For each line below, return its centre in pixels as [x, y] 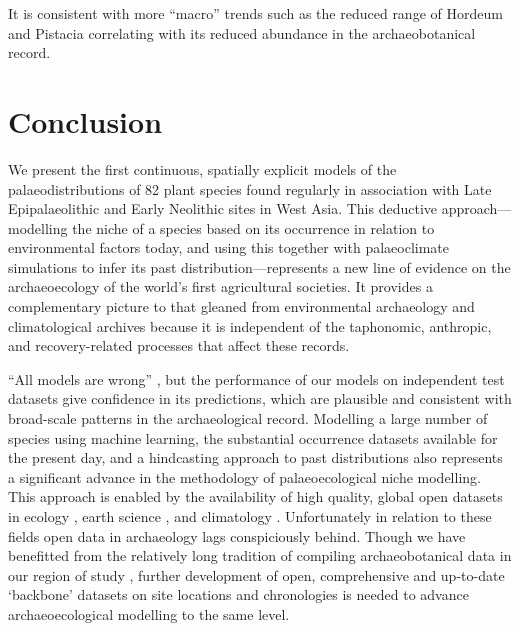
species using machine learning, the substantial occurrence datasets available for [253, 437]
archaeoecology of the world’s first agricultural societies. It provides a [220, 286]
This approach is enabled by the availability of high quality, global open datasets [255, 496]
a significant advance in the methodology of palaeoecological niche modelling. [244, 476]
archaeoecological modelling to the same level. [149, 613]
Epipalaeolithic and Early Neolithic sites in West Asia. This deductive [223, 208]
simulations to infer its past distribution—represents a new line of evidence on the [259, 266]
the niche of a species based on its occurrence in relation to [253, 227]
